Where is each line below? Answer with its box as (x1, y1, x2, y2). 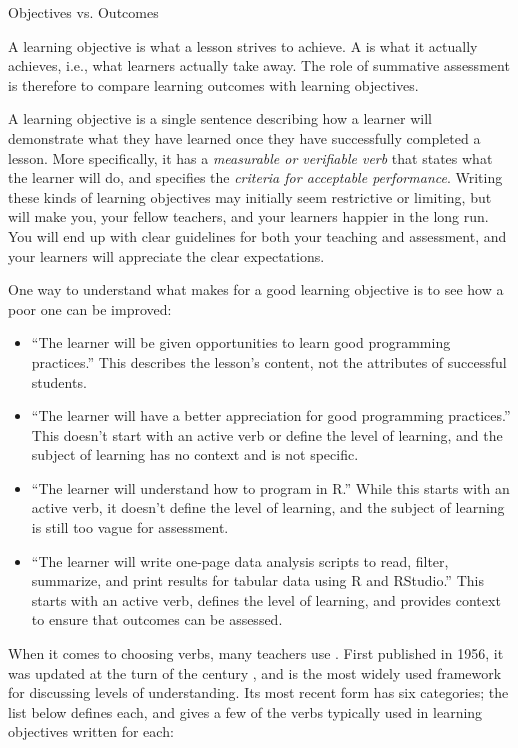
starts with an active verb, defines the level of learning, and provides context (31, 589, 501, 610)
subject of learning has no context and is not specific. (31, 444, 359, 465)
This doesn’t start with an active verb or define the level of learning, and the (31, 424, 503, 445)
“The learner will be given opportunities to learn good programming (31, 332, 451, 353)
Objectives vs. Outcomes (8, 2, 159, 22)
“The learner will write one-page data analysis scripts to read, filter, (31, 550, 449, 571)
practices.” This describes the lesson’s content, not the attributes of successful (31, 351, 507, 372)
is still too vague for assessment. (31, 517, 229, 538)
